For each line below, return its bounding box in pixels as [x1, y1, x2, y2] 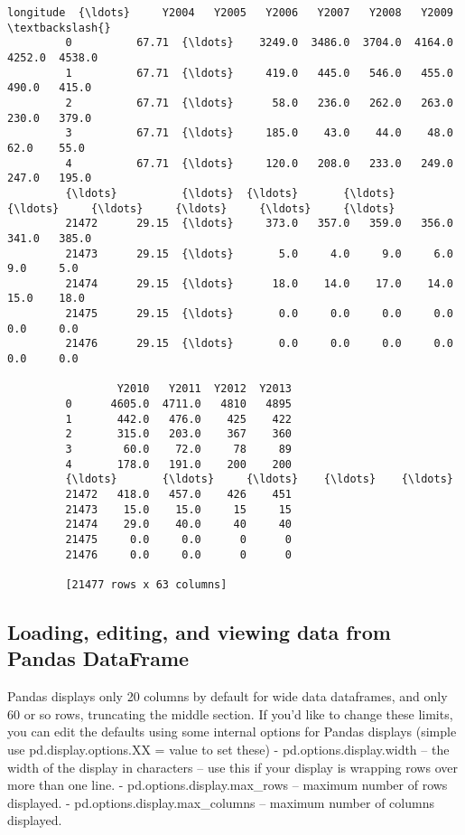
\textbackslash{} [7, 21, 111, 34]
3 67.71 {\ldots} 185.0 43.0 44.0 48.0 [65, 127, 453, 140]
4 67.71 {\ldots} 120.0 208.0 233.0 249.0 [65, 156, 453, 170]
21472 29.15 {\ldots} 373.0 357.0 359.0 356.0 [65, 217, 453, 230]
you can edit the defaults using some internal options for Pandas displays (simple [7, 722, 457, 741]
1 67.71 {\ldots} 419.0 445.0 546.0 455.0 [65, 66, 453, 80]
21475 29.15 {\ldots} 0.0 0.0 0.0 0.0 [65, 307, 453, 321]
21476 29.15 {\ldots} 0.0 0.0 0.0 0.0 [65, 337, 453, 351]
